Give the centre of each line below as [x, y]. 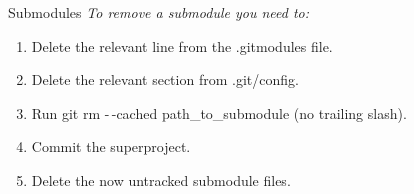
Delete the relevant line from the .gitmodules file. [182, 45]
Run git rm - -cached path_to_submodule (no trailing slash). [219, 112]
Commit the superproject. [111, 146]
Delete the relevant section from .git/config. [165, 79]
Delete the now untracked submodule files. [161, 179]
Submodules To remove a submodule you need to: [159, 12]
